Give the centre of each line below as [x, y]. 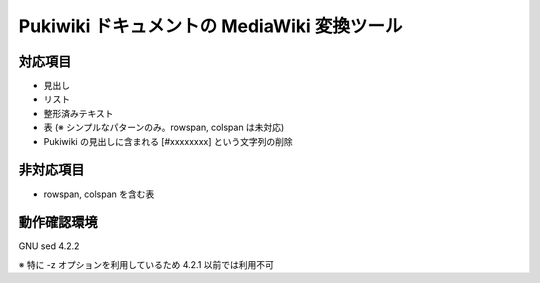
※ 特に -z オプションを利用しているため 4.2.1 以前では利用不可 [146, 264]
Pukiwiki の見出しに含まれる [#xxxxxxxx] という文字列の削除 [168, 141]
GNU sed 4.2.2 [49, 246]
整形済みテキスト [78, 113]
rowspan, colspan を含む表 [99, 194]
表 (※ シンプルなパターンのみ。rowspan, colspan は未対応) [164, 127]
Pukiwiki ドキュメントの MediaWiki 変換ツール [210, 26]
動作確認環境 [58, 222]
